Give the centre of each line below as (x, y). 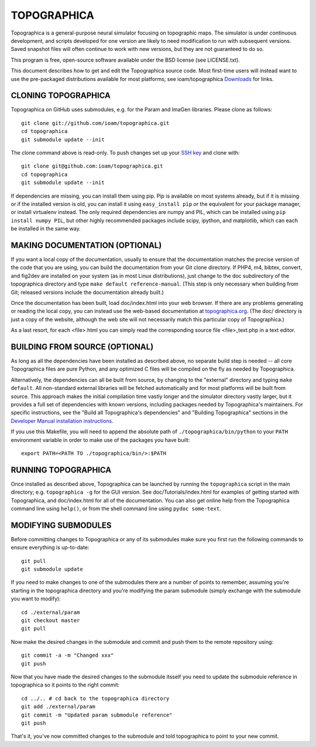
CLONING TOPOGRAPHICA (61, 96)
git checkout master (51, 621)
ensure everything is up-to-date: (50, 548)
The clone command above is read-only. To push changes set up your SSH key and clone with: (125, 152)
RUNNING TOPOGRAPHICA (61, 470)
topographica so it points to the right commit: (65, 685)
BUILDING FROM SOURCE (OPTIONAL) (82, 347)
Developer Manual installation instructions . (62, 421)
